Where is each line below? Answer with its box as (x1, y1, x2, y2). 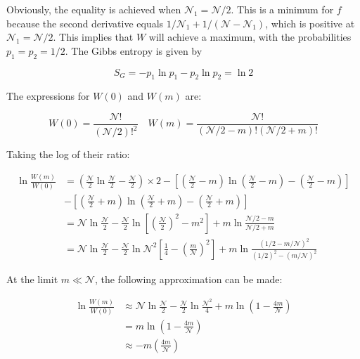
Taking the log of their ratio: (6, 147, 130, 162)
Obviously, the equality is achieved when (6, 2, 181, 16)
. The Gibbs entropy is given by (65, 43, 202, 58)
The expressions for (6, 89, 90, 103)
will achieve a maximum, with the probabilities (148, 30, 352, 44)
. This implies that (53, 30, 134, 44)
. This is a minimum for (231, 2, 334, 16)
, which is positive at (265, 15, 355, 30)
